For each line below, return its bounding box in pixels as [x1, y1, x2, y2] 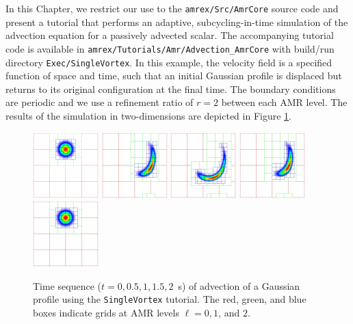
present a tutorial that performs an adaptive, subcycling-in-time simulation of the [5, 14, 348, 29]
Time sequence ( [33, 278, 101, 293]
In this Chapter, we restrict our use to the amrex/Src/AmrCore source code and [5, 1, 339, 15]
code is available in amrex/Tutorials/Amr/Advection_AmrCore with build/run [5, 41, 335, 55]
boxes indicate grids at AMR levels [33, 305, 179, 319]
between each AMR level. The [221, 95, 348, 109]
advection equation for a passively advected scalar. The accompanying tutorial [5, 28, 334, 42]
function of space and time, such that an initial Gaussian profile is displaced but [5, 68, 342, 83]
